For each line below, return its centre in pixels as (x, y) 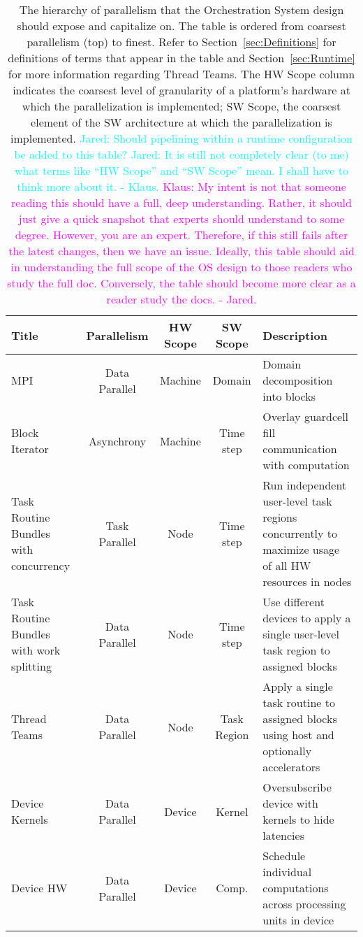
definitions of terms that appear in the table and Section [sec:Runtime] (181, 58)
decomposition (298, 380)
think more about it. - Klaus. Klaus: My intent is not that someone (181, 186)
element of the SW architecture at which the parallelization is (181, 122)
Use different (294, 602)
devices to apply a (307, 618)
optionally (287, 751)
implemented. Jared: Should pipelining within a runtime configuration (181, 138)
